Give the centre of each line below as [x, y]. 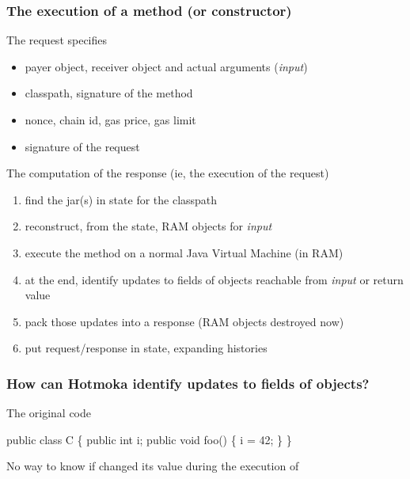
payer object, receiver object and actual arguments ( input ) [166, 66]
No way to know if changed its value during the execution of [153, 466]
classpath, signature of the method [109, 93]
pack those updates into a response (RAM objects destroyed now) [184, 321]
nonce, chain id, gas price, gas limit [110, 120]
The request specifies [57, 40]
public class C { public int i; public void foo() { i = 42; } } [149, 439]
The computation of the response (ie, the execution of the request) [168, 173]
